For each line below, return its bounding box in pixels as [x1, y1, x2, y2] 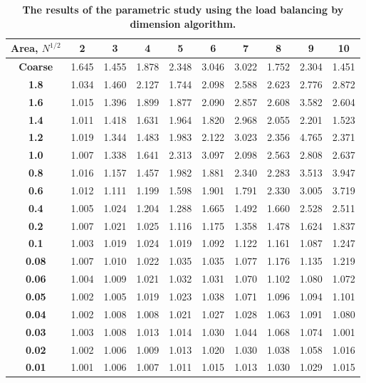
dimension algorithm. [130, 16, 236, 31]
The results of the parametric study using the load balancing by [22, 2, 344, 16]
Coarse [19, 59, 53, 74]
